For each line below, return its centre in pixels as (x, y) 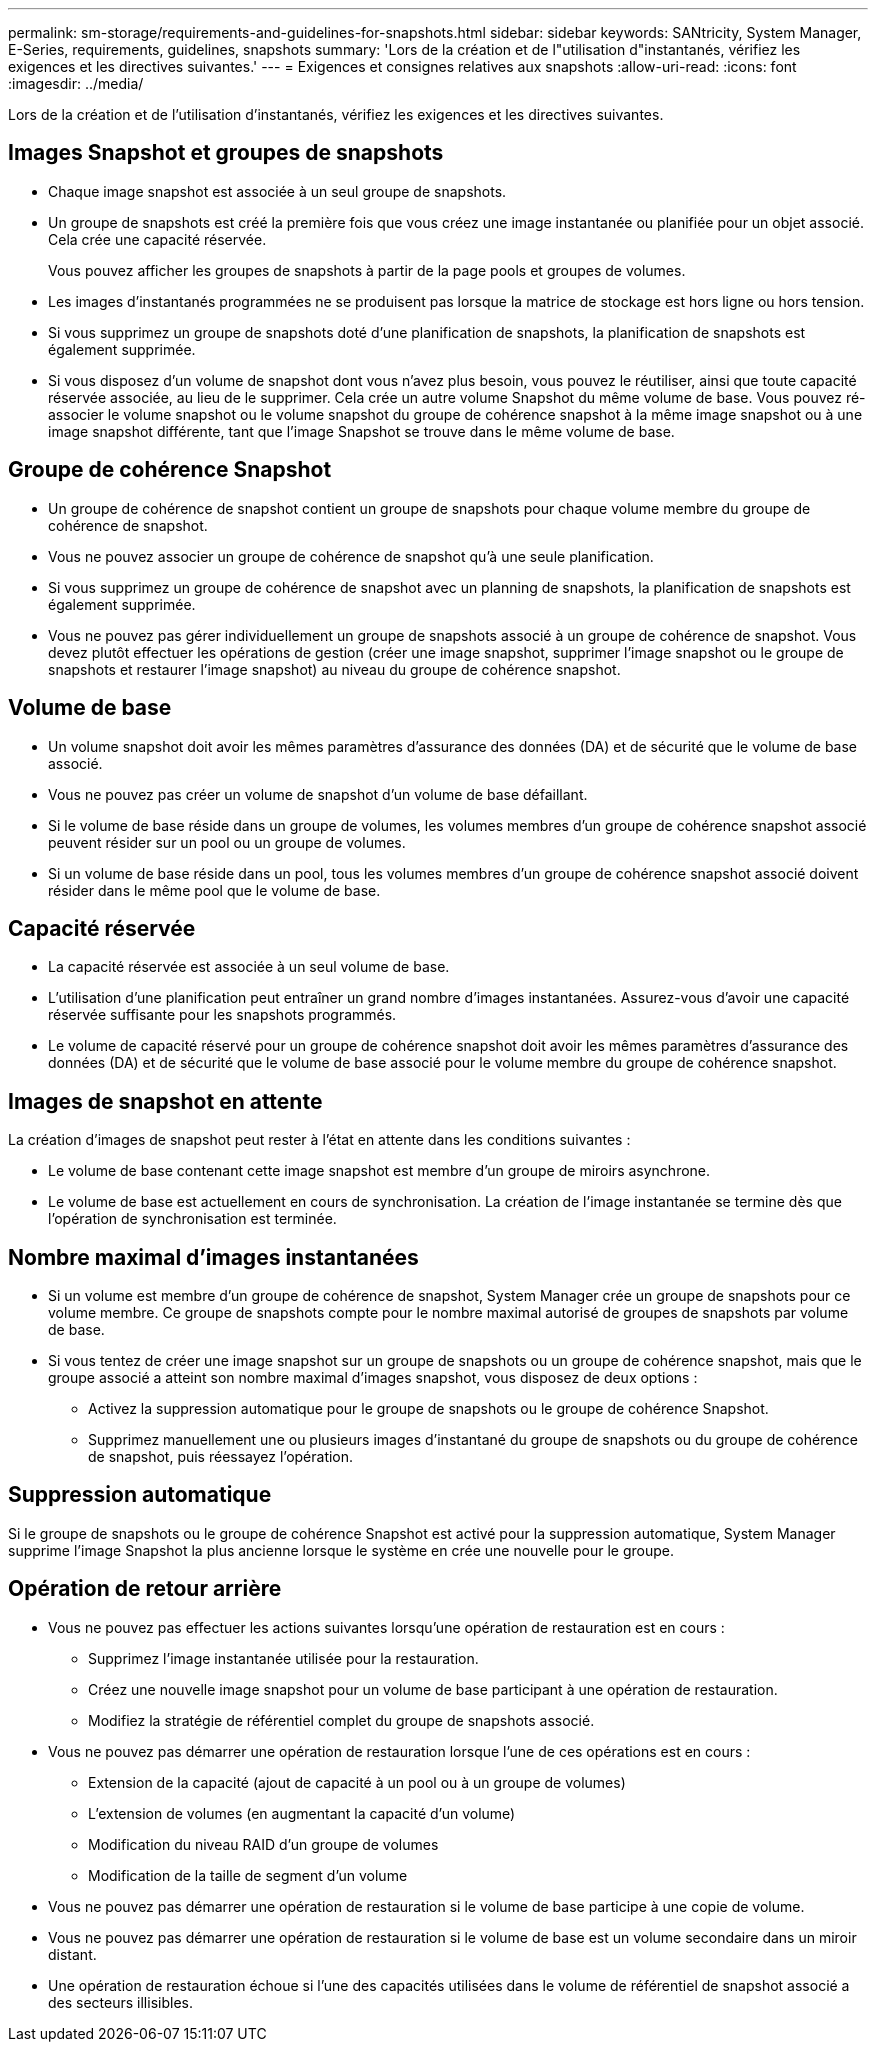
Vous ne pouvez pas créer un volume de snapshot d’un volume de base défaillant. (318, 794)
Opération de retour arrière (145, 1589)
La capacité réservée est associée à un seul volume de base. (249, 967)
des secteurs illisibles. (120, 2002)
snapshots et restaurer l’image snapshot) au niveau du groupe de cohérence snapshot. (334, 669)
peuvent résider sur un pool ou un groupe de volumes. (227, 842)
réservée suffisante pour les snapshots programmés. (222, 1015)
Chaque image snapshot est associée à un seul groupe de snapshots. (277, 191)
